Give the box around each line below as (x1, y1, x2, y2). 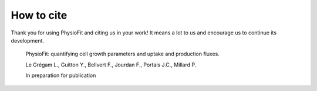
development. (11, 37, 44, 44)
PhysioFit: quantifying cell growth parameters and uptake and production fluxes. (25, 50, 220, 58)
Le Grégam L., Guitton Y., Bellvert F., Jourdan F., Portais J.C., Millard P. (25, 61, 197, 68)
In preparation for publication (25, 72, 96, 79)
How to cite (11, 9, 68, 22)
